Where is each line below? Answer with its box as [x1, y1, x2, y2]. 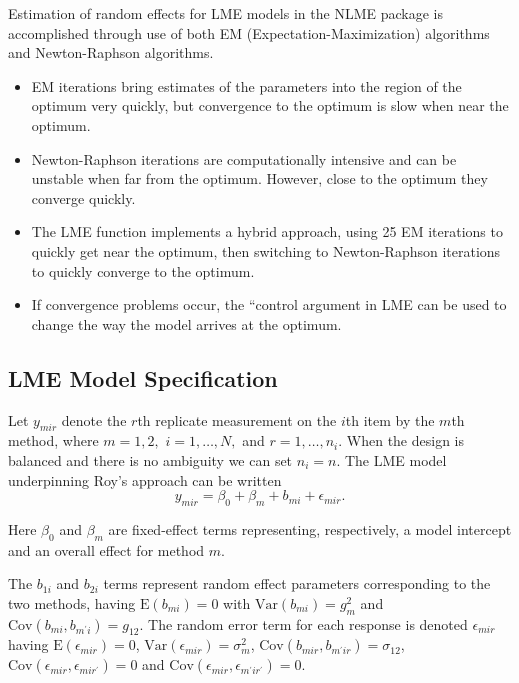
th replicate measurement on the [137, 409, 337, 430]
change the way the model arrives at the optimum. [31, 313, 342, 334]
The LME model [344, 449, 447, 470]
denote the [61, 409, 127, 430]
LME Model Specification [8, 362, 278, 393]
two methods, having [8, 592, 136, 613]
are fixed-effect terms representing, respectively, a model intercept [108, 518, 512, 539]
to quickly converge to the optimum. [31, 260, 255, 281]
